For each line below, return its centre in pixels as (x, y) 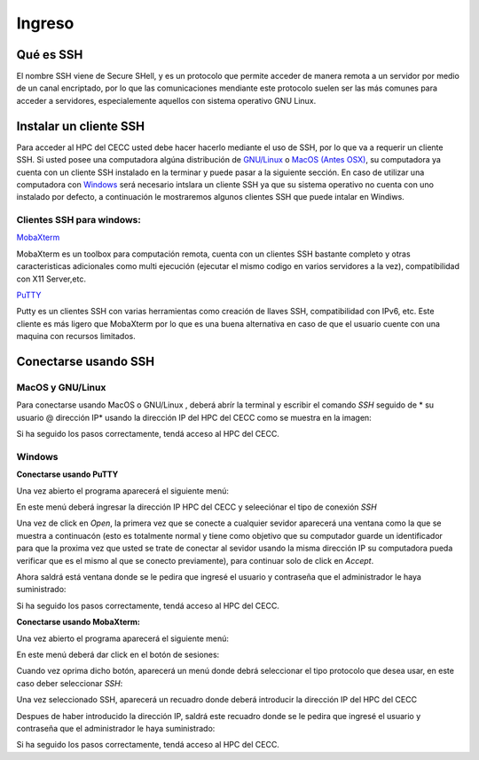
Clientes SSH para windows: (79, 220)
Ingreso (45, 23)
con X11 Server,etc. (51, 279)
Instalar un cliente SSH (81, 126)
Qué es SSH (50, 55)
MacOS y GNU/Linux (61, 387)
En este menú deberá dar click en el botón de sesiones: (118, 654)
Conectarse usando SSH (86, 361)
